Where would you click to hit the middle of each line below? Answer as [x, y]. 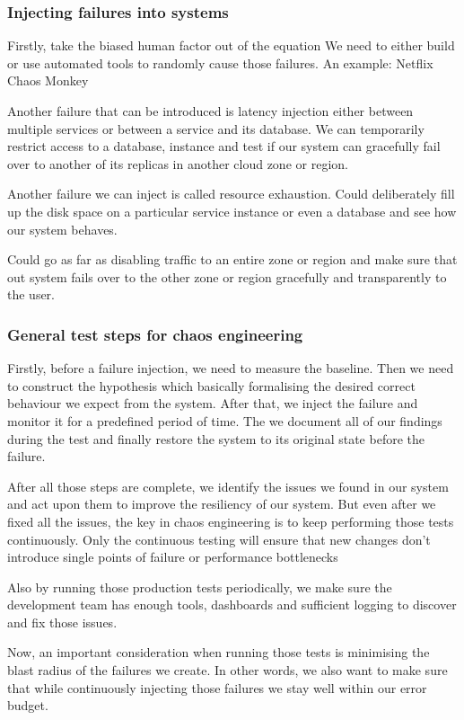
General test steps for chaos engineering [155, 334]
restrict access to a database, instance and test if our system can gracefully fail [224, 146]
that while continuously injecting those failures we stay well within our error [217, 687]
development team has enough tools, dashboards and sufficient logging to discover [232, 604]
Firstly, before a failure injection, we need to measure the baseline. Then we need [231, 368]
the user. [31, 294]
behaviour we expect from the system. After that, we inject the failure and [213, 403]
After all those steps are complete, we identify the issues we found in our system [228, 486]
